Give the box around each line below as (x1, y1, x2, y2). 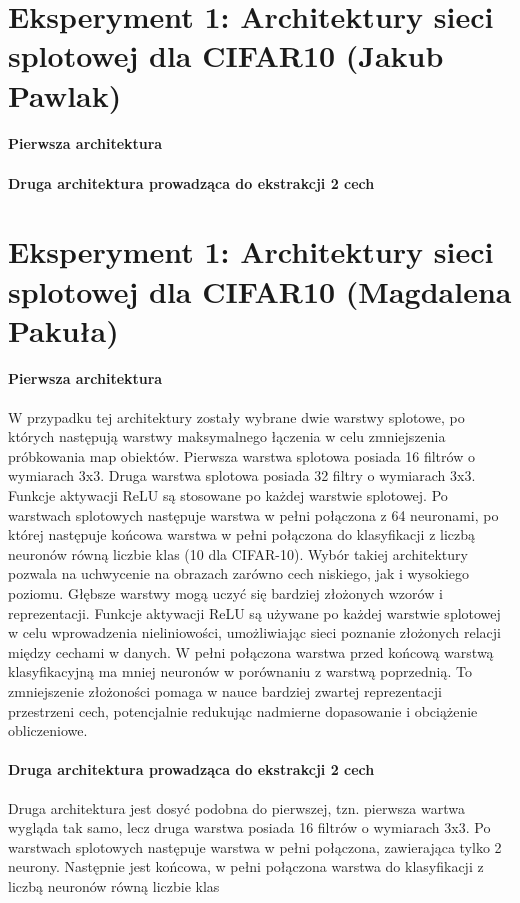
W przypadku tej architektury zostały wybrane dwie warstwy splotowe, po (8, 406, 465, 427)
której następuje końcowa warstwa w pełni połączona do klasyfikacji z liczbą (8, 524, 476, 545)
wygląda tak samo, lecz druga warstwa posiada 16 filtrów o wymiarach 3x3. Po (8, 817, 491, 838)
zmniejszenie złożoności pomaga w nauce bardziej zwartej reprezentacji (8, 680, 442, 701)
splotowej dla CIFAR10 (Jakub (8, 35, 444, 76)
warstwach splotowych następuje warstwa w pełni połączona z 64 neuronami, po (8, 504, 499, 525)
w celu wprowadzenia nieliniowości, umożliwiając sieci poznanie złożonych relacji (8, 622, 501, 643)
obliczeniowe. (8, 720, 88, 741)
